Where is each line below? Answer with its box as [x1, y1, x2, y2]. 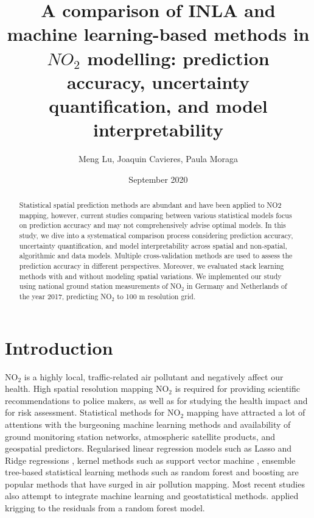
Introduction [5, 335, 113, 360]
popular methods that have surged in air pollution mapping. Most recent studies [5, 477, 305, 490]
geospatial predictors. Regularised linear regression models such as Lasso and [5, 442, 292, 455]
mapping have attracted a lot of [186, 406, 305, 419]
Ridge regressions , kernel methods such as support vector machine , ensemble [5, 453, 296, 466]
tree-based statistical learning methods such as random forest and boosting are [5, 466, 299, 478]
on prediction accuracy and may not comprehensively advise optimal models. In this [19, 220, 286, 230]
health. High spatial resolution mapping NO [5, 382, 169, 395]
